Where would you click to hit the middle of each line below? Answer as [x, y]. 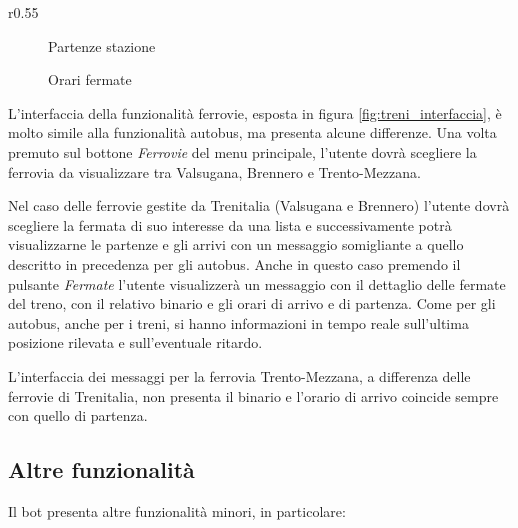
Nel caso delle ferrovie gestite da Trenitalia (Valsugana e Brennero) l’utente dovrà [259, 205]
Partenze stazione [102, 45]
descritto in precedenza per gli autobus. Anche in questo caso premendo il [234, 263]
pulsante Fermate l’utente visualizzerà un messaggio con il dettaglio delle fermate [257, 283]
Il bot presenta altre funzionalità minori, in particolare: [177, 510]
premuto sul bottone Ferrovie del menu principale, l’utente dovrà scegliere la [242, 151]
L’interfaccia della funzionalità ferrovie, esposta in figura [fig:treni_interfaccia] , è [255, 112]
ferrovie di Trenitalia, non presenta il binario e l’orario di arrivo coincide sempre [253, 395]
